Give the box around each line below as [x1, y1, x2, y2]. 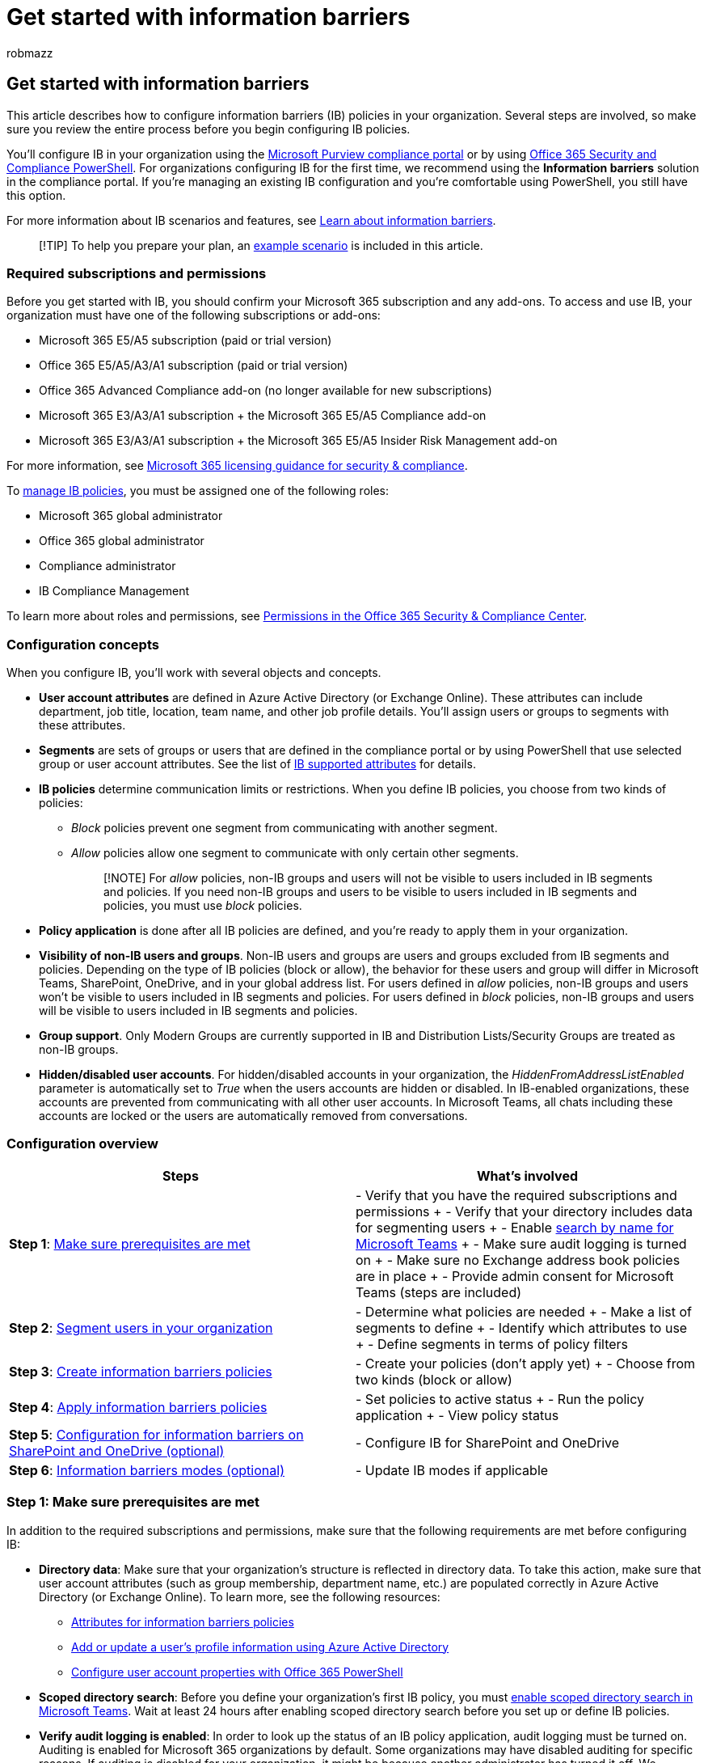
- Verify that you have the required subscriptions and [356, 1186, 677, 1203]
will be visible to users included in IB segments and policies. [39, 1004, 358, 1018]
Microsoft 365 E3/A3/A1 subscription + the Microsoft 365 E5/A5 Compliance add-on [39, 408, 487, 423]
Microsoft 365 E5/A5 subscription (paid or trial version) [39, 333, 332, 348]
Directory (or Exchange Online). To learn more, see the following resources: [39, 1589, 440, 1604]
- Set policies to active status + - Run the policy [356, 1390, 645, 1407]
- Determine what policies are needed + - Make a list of [356, 1303, 692, 1320]
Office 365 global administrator [39, 534, 204, 548]
